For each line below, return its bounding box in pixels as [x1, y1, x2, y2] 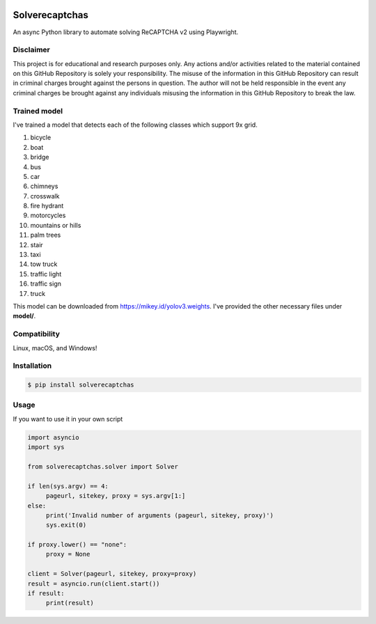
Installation [13, 361, 52, 370]
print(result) [45, 599, 94, 607]
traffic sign [30, 279, 62, 288]
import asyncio [27, 433, 79, 442]
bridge [30, 153, 49, 162]
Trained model [13, 106, 63, 116]
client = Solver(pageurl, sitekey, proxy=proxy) [27, 570, 197, 578]
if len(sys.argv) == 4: [27, 482, 109, 490]
